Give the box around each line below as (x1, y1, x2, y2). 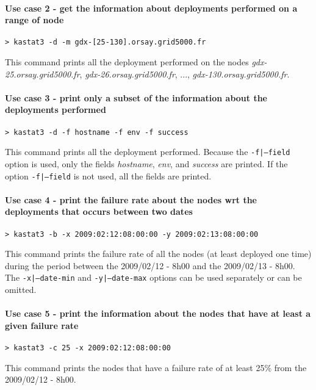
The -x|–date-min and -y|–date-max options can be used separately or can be (5, 271, 302, 284)
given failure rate (5, 319, 79, 331)
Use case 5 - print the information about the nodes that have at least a (5, 307, 311, 320)
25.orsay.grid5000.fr (5, 67, 80, 80)
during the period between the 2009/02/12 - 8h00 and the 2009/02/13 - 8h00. (5, 259, 295, 272)
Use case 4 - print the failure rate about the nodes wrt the (5, 193, 257, 206)
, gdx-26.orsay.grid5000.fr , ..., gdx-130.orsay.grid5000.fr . (79, 67, 290, 80)
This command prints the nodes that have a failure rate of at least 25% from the (5, 361, 307, 374)
